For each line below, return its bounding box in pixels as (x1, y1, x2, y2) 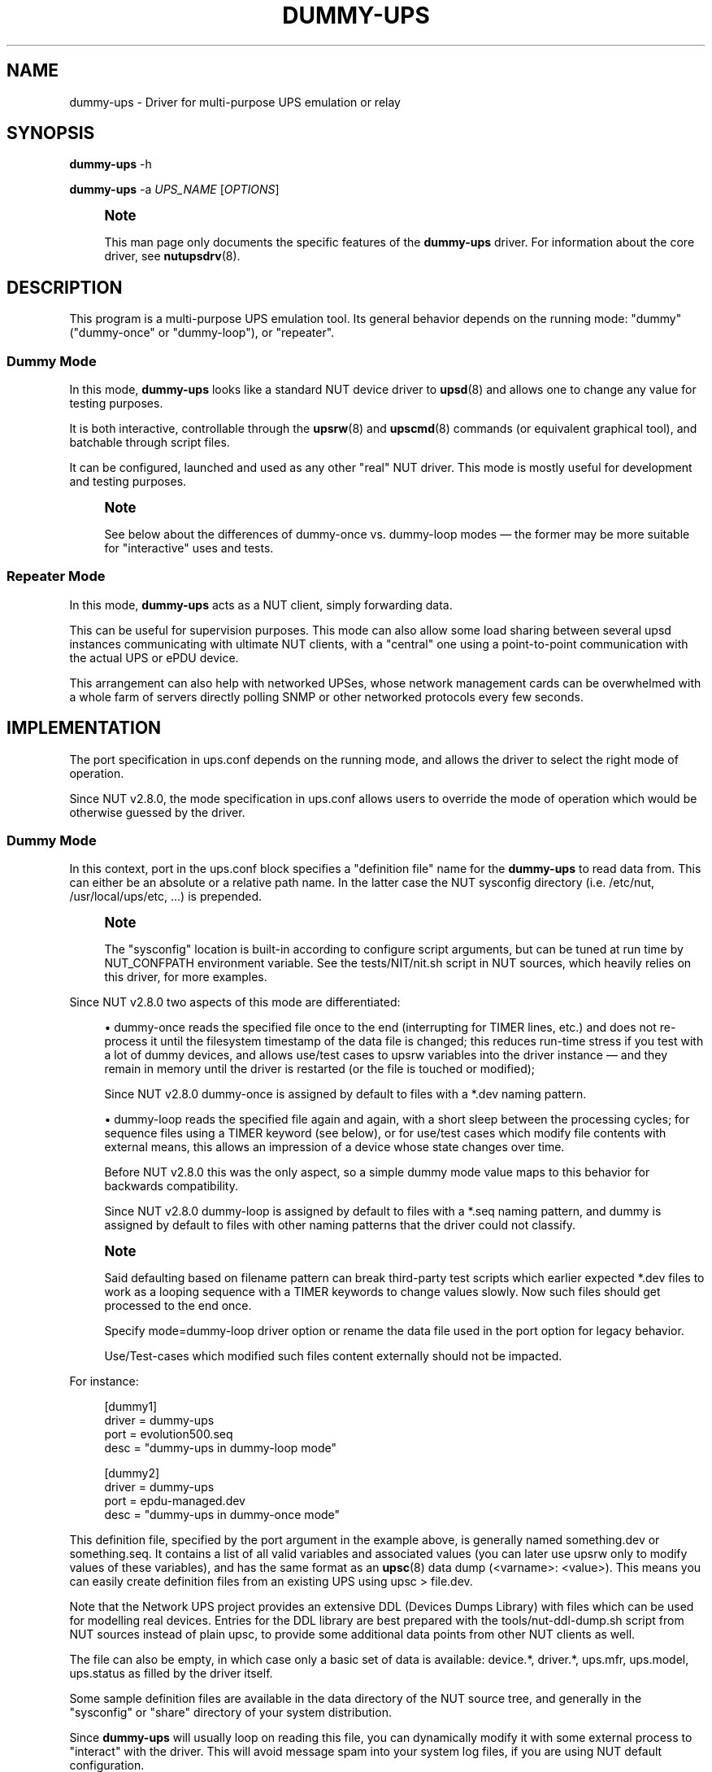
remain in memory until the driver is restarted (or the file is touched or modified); (104, 1062, 536, 1076)
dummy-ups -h (69, 157, 152, 172)
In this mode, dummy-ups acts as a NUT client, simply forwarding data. (69, 597, 453, 612)
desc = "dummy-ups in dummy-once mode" (104, 1508, 341, 1522)
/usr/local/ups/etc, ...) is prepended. (69, 889, 263, 904)
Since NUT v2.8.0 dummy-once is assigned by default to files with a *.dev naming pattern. (104, 1087, 587, 1102)
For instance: (69, 1374, 139, 1389)
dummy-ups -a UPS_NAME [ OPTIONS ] (69, 182, 280, 197)
